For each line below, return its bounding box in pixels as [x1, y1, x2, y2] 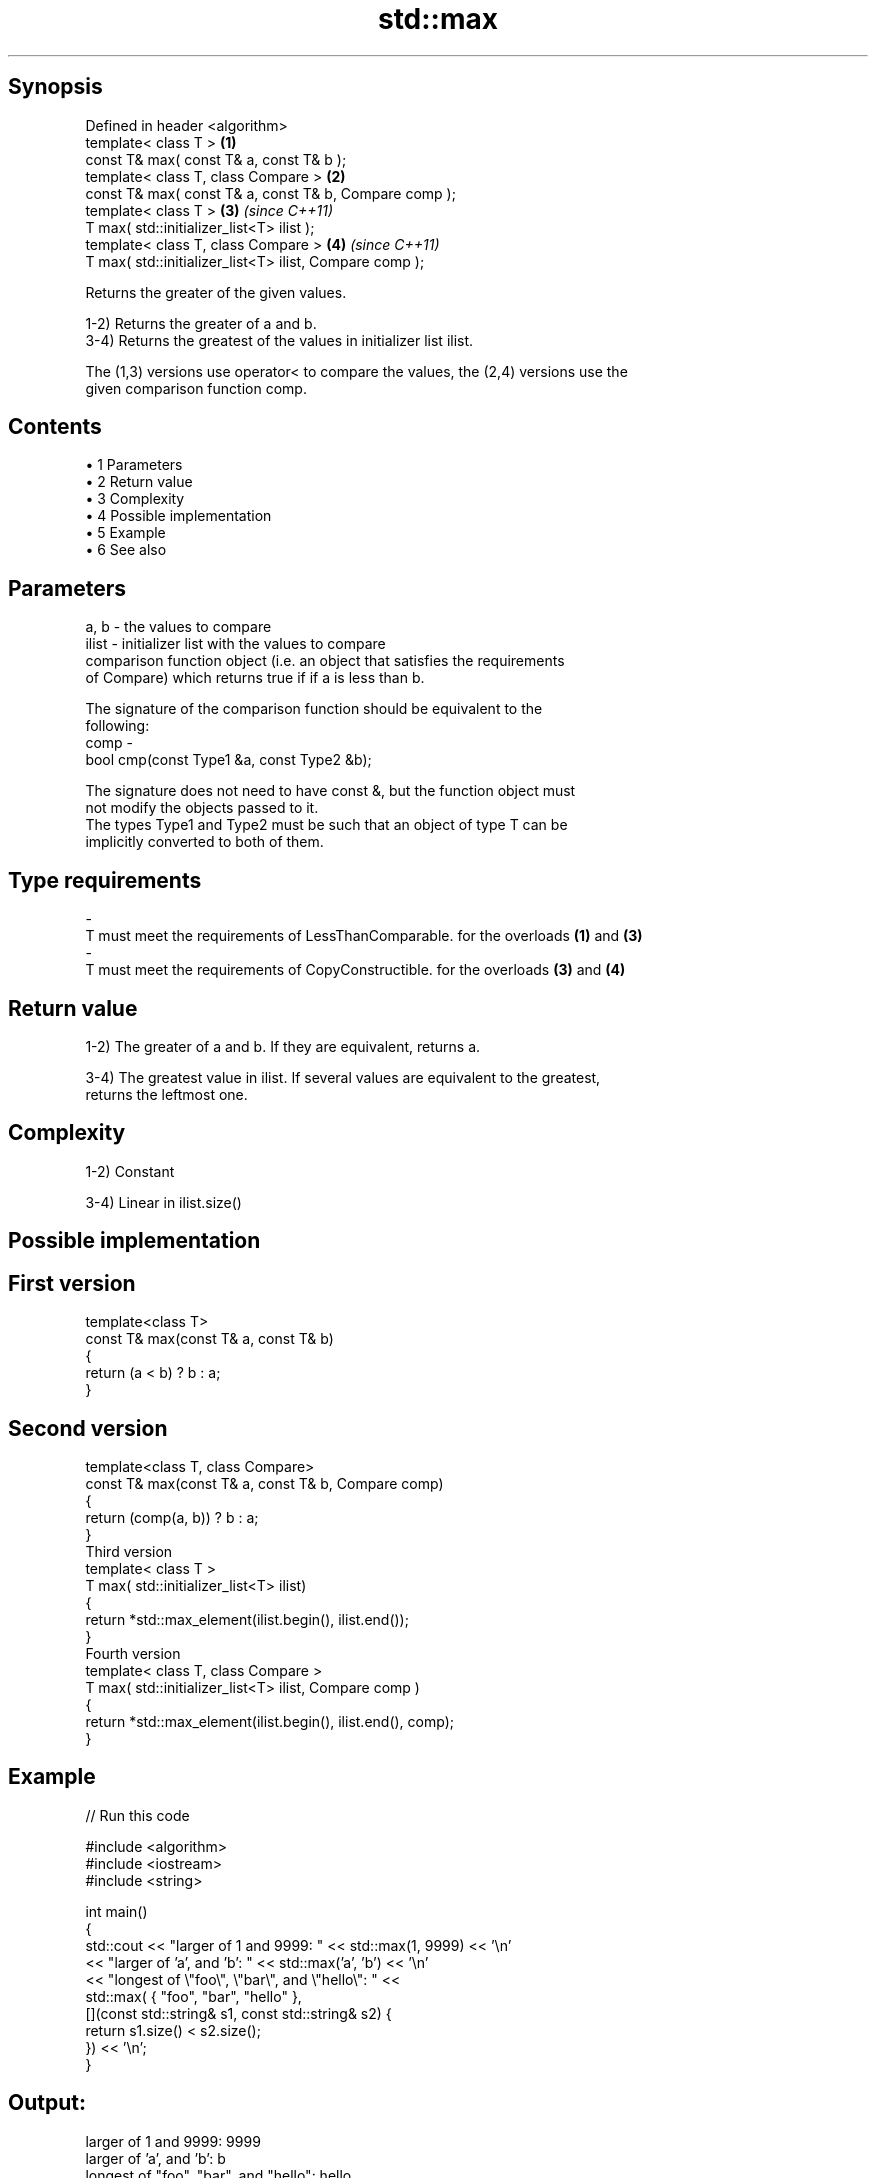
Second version [8, 1415, 168, 1441]
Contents [8, 414, 102, 440]
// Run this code [85, 1806, 190, 1824]
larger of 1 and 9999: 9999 [85, 2132, 261, 2150]
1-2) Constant [85, 1162, 175, 1180]
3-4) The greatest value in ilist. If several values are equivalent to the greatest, [85, 1068, 601, 1086]
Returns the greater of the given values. [85, 283, 347, 301]
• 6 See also [85, 541, 167, 559]
